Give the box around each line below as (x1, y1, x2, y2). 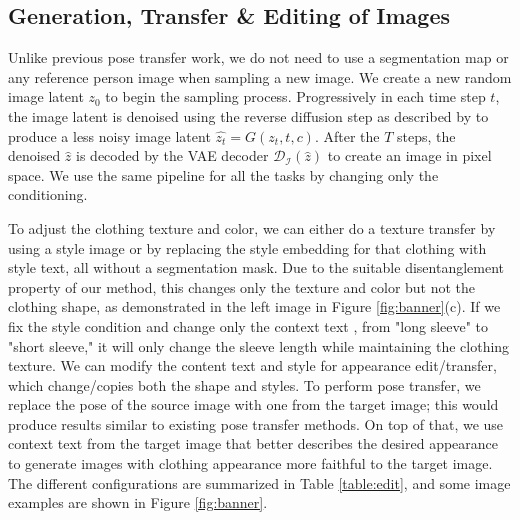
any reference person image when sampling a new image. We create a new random (8, 66, 512, 87)
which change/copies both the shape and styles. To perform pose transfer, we (8, 374, 481, 395)
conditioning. (8, 184, 88, 205)
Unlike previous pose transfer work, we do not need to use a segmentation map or (8, 47, 509, 68)
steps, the (397, 125, 456, 146)
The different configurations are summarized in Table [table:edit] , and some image (8, 472, 511, 493)
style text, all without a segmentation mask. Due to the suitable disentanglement (8, 257, 504, 278)
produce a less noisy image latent (8, 125, 211, 146)
